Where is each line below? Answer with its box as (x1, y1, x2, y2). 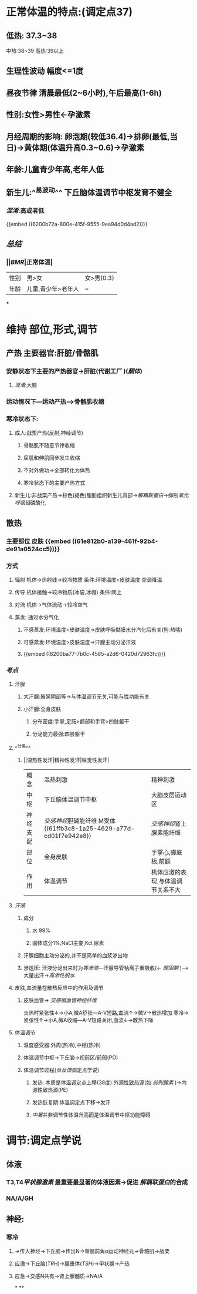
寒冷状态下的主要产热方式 (23, 480, 86, 487)
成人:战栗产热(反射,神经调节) (14, 430, 84, 437)
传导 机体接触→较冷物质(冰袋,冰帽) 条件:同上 (14, 589, 122, 596)
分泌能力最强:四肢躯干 (32, 730, 86, 737)
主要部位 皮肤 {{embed (6, 537, 72, 545)
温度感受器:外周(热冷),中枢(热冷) (23, 1041, 101, 1048)
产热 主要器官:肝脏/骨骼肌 (6, 348, 98, 358)
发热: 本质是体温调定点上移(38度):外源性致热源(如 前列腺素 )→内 (32, 1079, 187, 1086)
